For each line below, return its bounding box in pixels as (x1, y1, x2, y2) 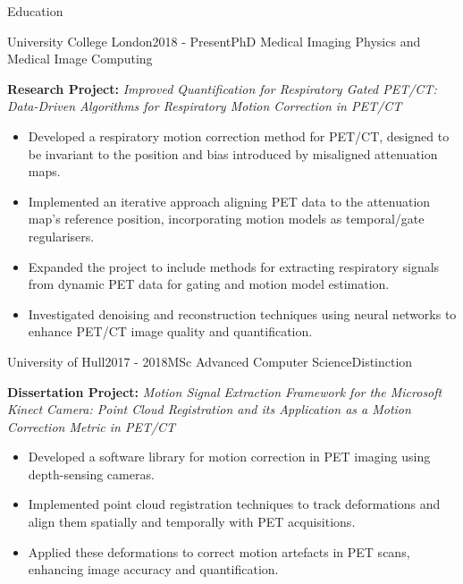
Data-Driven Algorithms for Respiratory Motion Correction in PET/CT (7, 97, 402, 115)
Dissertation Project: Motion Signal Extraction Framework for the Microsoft (7, 382, 442, 401)
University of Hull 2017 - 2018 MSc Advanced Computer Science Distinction (7, 351, 413, 370)
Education (7, 2, 63, 20)
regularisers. (28, 226, 95, 245)
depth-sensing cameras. (28, 464, 155, 483)
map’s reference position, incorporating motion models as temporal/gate (28, 209, 425, 228)
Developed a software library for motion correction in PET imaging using (28, 447, 431, 466)
